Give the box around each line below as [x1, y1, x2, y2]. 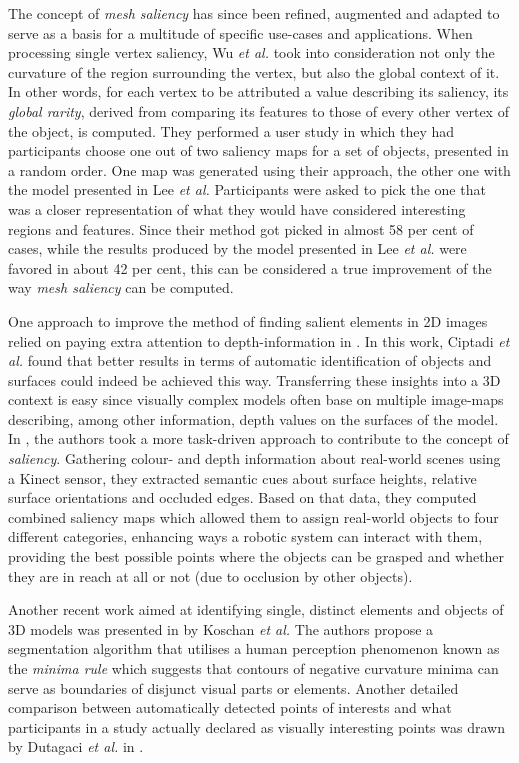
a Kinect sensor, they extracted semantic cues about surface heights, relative [8, 467, 477, 488]
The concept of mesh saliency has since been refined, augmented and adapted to [8, 3, 500, 23]
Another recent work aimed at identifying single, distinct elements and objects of [8, 599, 504, 620]
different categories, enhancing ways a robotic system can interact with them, [8, 526, 483, 547]
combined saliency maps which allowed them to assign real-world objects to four [8, 506, 499, 527]
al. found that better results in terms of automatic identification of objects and [8, 350, 492, 371]
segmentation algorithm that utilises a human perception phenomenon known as [8, 638, 500, 659]
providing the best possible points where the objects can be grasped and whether [8, 546, 505, 567]
